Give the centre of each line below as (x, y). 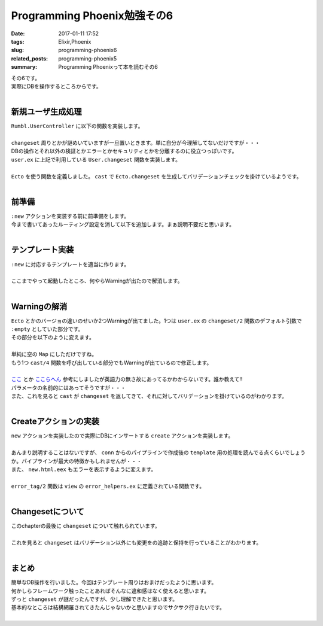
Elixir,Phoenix (75, 41)
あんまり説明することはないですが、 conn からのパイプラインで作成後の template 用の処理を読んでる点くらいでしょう (159, 452)
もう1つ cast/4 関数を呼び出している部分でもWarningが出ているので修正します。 (112, 363)
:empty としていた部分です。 (47, 329)
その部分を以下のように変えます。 (53, 338)
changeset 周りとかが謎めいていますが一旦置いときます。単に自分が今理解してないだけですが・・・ (135, 142)
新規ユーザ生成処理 (46, 112)
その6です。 (26, 78)
